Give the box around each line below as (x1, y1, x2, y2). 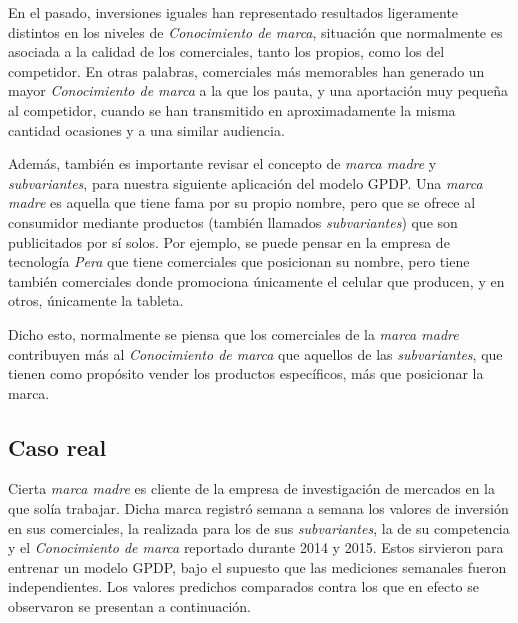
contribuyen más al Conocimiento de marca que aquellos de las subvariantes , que (8, 343, 503, 364)
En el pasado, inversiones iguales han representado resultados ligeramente (8, 2, 459, 22)
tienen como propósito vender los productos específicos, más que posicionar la (8, 363, 484, 384)
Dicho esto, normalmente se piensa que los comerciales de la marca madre (8, 323, 459, 344)
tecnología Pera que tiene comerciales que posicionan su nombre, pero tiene (8, 251, 470, 272)
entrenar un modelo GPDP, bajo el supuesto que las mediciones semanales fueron (8, 556, 507, 577)
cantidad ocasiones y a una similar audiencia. (8, 119, 285, 140)
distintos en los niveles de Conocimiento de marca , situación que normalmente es (8, 21, 503, 42)
